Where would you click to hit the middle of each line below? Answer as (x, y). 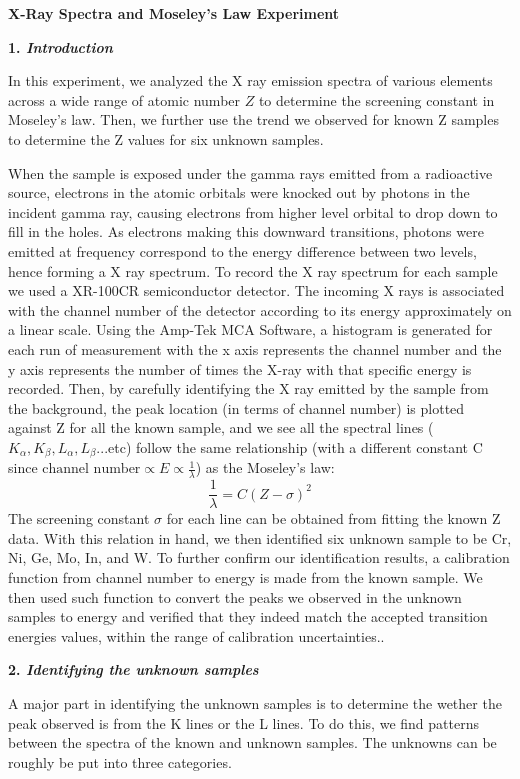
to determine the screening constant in (376, 99)
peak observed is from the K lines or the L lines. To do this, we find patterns (243, 722)
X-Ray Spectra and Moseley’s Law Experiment (174, 13)
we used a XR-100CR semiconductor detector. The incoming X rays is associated (256, 290)
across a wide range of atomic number (124, 99)
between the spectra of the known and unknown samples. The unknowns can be (252, 742)
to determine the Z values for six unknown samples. (166, 138)
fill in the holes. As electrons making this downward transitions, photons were (246, 231)
